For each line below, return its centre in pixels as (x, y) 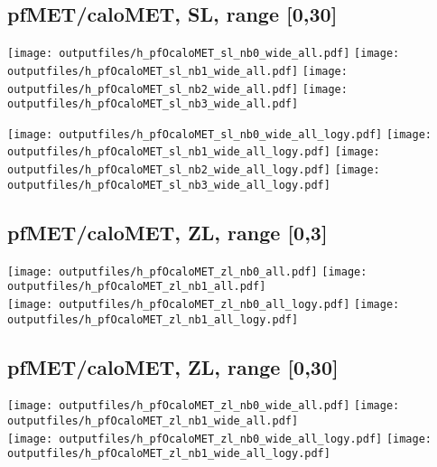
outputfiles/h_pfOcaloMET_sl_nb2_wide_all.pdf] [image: (177, 89)
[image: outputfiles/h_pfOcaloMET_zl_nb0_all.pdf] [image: (187, 271)
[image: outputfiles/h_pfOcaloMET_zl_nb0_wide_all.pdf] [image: (204, 406)
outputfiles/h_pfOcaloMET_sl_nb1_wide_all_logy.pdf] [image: (194, 152)
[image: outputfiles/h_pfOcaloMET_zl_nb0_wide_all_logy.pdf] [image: (220, 439)
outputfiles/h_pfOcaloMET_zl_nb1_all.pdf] (137, 287)
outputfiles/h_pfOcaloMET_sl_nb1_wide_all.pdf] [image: (177, 71)
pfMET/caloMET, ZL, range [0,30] (173, 366)
